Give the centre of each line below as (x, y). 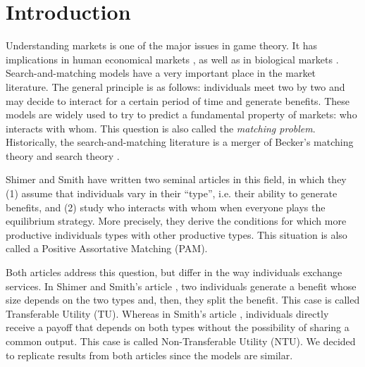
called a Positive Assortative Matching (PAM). (107, 248)
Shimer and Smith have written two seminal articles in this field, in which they (176, 179)
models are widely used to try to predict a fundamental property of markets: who (181, 114)
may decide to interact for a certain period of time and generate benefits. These (178, 100)
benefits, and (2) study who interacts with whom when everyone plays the (166, 207)
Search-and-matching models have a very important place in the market (161, 73)
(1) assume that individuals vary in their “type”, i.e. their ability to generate (172, 193)
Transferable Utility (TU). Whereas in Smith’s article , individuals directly (167, 313)
